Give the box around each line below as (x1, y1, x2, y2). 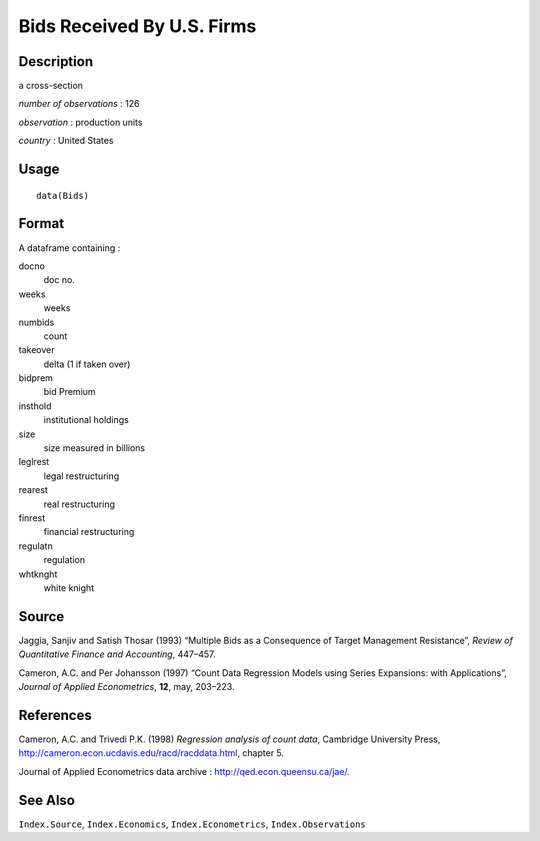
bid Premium (43, 386, 96, 398)
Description (18, 53, 94, 70)
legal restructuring (43, 470, 120, 482)
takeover (18, 344, 55, 356)
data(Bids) (36, 190, 90, 201)
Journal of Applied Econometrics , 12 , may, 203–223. (18, 681, 235, 692)
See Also (18, 791, 75, 809)
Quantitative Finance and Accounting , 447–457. (18, 648, 216, 660)
